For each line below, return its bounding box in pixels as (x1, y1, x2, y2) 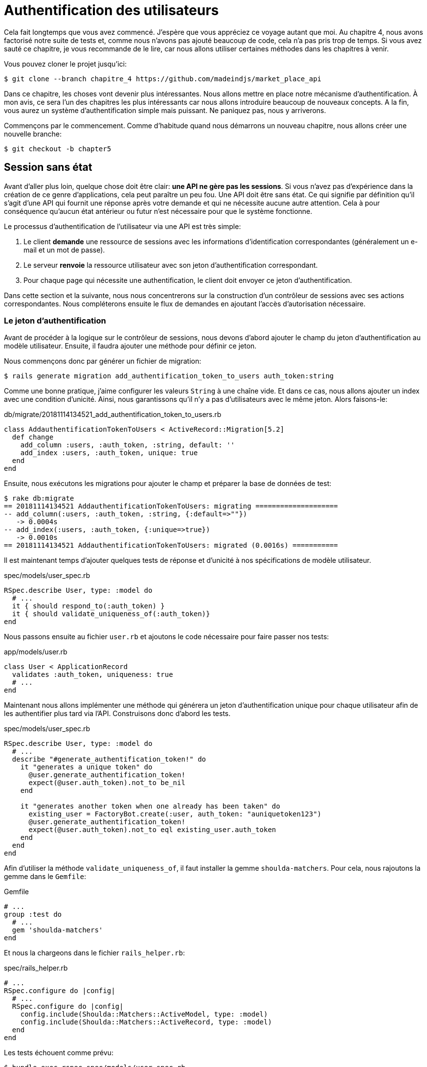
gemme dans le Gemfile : (4, 872, 86, 881)
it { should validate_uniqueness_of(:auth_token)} (12, 610, 210, 618)
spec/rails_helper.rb (4, 964, 68, 973)
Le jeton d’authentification (4, 315, 106, 325)
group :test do (4, 910, 62, 919)
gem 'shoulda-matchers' (12, 926, 103, 934)
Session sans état (4, 161, 92, 174)
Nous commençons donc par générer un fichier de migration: (4, 357, 202, 366)
